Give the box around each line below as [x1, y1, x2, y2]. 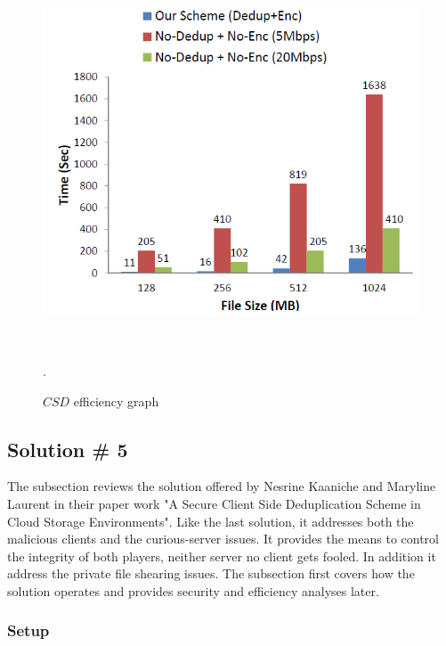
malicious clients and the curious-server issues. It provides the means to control [7, 529, 440, 548]
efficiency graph [73, 391, 159, 410]
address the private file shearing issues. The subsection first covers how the [7, 564, 415, 583]
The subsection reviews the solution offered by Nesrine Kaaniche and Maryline [7, 477, 436, 495]
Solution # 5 [7, 435, 128, 462]
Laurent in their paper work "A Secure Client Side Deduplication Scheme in [7, 494, 421, 512]
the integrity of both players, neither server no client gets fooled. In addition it [7, 546, 436, 565]
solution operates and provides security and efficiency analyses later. [7, 581, 379, 600]
